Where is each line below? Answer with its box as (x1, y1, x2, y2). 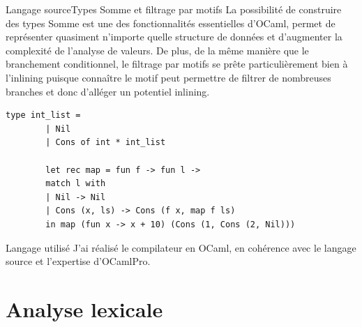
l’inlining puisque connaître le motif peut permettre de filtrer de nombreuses (6, 70, 331, 84)
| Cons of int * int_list (45, 137, 166, 148)
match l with (45, 178, 106, 189)
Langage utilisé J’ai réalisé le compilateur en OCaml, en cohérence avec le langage (6, 240, 356, 254)
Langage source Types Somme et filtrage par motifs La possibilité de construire (6, 2, 342, 16)
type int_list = (6, 110, 81, 121)
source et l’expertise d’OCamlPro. (6, 254, 151, 268)
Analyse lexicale (6, 294, 163, 323)
